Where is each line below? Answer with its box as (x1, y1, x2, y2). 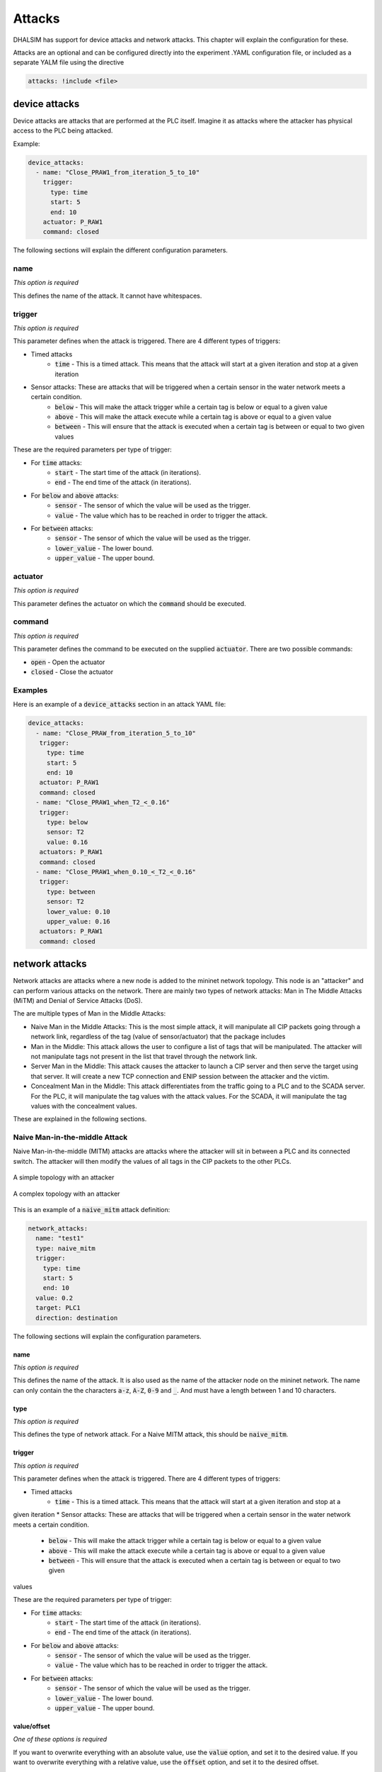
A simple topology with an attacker (13, 1173, 115, 1182)
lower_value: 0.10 (46, 907, 111, 916)
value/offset (13, 1722, 50, 1731)
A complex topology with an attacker (13, 1189, 120, 1198)
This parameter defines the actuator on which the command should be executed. (13, 599, 247, 607)
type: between (46, 887, 95, 896)
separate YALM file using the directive (13, 58, 125, 67)
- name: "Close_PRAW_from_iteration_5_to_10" (35, 729, 196, 737)
